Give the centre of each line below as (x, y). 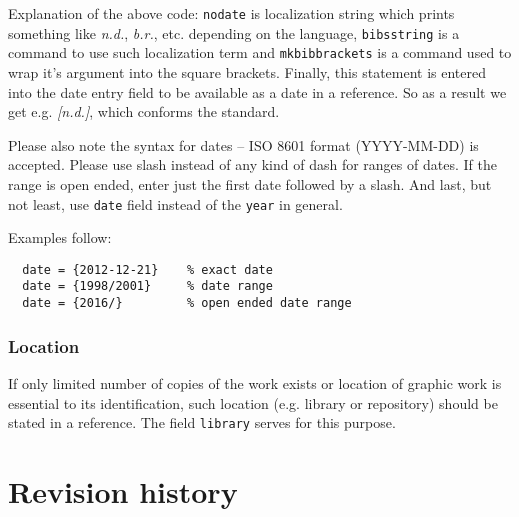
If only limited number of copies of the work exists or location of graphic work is (255, 382)
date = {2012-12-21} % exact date (147, 269)
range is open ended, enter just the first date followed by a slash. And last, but (250, 183)
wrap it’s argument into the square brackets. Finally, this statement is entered (247, 71)
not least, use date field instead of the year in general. (175, 203)
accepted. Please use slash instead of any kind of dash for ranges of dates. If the (252, 164)
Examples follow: (60, 237)
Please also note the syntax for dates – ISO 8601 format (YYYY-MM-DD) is (243, 144)
